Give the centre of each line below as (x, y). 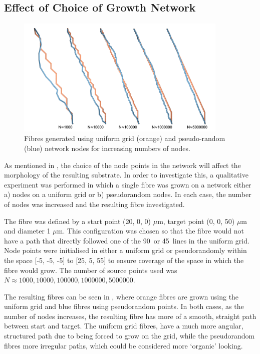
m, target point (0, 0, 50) (196, 221)
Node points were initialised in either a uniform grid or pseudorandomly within (125, 250)
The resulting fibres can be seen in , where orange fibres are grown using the (121, 296)
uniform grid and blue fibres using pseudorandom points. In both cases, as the (124, 306)
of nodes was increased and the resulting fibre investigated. (94, 204)
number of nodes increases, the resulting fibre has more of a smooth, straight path (130, 316)
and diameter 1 (27, 231)
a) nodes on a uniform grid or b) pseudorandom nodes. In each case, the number (128, 194)
